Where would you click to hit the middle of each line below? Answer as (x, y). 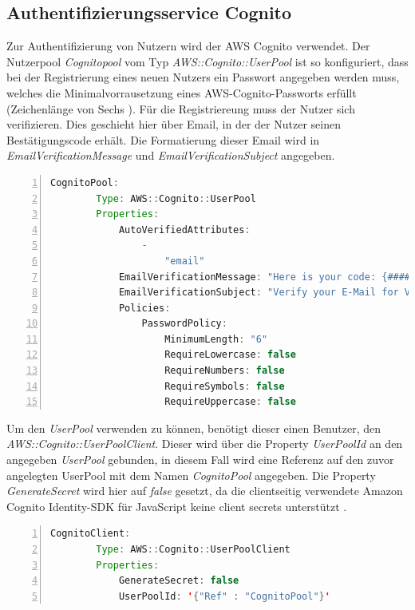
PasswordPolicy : (184, 324)
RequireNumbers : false (225, 371)
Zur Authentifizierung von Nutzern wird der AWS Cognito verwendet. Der (188, 46)
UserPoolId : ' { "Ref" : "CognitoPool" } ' (224, 596)
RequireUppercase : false (230, 402)
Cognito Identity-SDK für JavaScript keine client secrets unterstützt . (177, 506)
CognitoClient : (91, 534)
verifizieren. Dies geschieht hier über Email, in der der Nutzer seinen (174, 124)
